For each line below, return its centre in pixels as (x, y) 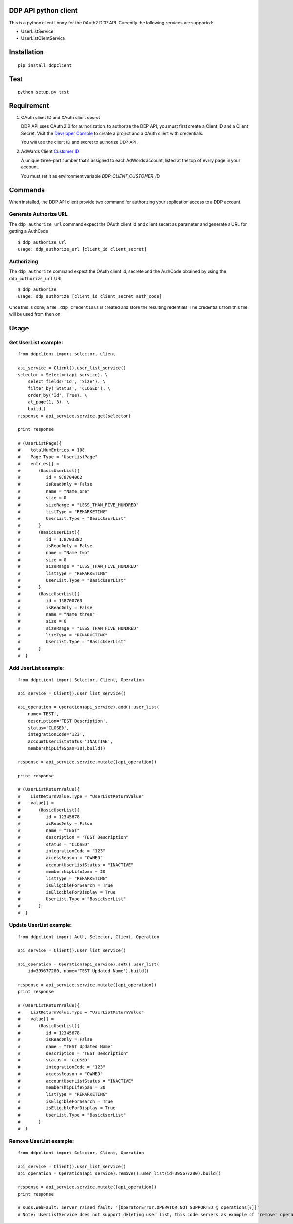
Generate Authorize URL (38, 214)
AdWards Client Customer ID (50, 151)
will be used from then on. (35, 314)
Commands (27, 190)
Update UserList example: (41, 925)
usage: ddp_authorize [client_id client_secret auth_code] (90, 296)
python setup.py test (43, 92)
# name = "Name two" (54, 553)
